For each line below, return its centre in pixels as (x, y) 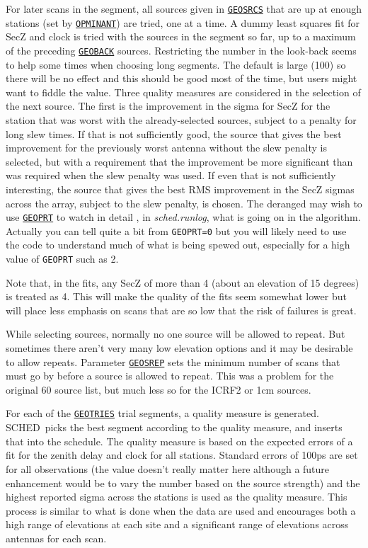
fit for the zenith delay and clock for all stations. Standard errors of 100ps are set (182, 455)
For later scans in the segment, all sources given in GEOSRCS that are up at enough (184, 8)
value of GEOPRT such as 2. (62, 258)
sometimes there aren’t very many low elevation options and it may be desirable (179, 348)
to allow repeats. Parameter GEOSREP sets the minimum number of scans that (173, 361)
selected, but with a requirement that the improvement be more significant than (179, 161)
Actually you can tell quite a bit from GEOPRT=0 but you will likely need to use (176, 230)
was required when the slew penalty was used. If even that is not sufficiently (171, 175)
